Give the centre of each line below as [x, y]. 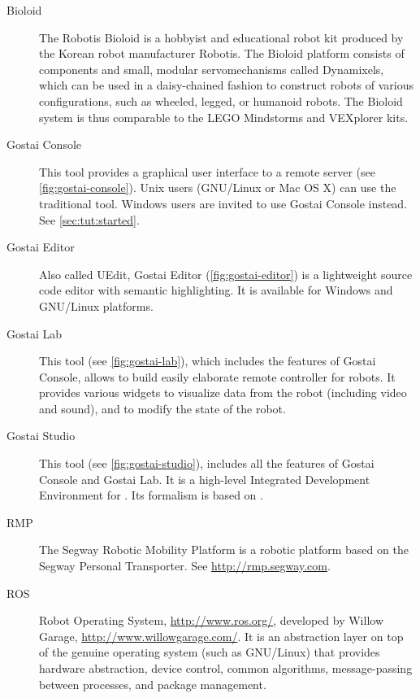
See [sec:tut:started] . [89, 219]
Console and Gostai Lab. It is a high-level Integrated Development [205, 479]
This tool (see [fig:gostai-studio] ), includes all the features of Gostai [207, 463]
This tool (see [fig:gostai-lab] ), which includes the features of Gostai [208, 361]
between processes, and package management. [153, 684]
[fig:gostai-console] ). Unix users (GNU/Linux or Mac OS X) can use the [218, 188]
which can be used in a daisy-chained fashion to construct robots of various [227, 85]
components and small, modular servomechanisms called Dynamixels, [212, 69]
